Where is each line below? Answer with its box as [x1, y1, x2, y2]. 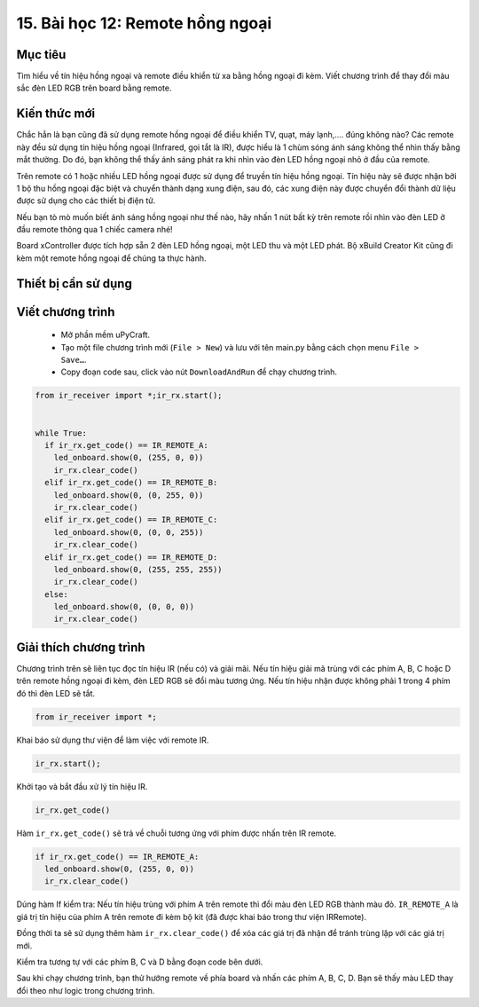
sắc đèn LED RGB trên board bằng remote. [16, 83, 172, 93]
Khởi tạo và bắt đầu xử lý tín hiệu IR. [16, 781, 148, 791]
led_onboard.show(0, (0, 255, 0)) [53, 490, 204, 500]
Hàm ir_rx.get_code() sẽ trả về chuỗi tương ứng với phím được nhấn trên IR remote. [16, 828, 337, 838]
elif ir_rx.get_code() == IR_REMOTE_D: [44, 552, 218, 563]
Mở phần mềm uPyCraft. [60, 329, 151, 341]
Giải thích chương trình [16, 640, 145, 655]
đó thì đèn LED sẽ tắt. [16, 688, 96, 698]
